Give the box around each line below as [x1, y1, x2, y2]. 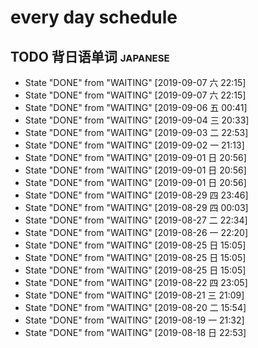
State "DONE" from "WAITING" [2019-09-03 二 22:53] [24, 127, 249, 138]
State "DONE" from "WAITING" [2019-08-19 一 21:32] [24, 314, 245, 326]
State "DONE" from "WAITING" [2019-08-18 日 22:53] [24, 327, 247, 338]
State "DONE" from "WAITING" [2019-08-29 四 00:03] [24, 202, 249, 213]
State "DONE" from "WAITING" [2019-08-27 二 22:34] [24, 214, 248, 226]
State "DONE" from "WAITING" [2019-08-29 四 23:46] [24, 189, 249, 201]
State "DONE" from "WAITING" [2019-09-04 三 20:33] [24, 114, 250, 126]
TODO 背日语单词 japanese [10, 48, 170, 65]
